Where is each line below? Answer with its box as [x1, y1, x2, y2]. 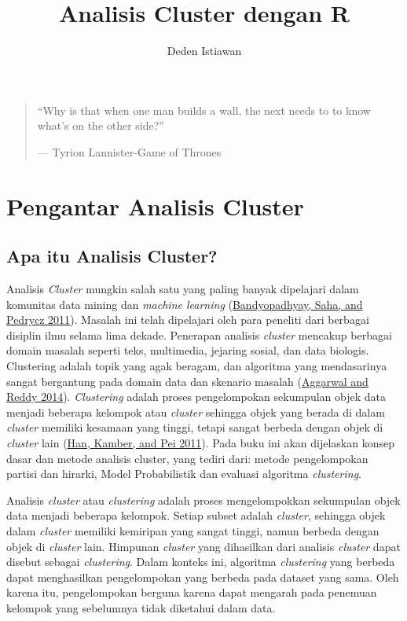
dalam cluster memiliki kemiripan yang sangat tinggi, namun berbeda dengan [6, 522, 379, 538]
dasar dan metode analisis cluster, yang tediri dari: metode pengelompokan [6, 450, 368, 466]
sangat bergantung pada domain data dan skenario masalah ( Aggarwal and [6, 373, 368, 389]
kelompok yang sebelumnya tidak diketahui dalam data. [6, 599, 276, 615]
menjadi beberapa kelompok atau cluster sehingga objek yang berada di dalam [6, 403, 385, 420]
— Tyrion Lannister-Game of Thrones [37, 143, 222, 160]
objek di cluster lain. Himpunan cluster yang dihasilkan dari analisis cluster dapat [6, 538, 401, 554]
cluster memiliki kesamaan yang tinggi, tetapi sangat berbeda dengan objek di [6, 419, 383, 435]
